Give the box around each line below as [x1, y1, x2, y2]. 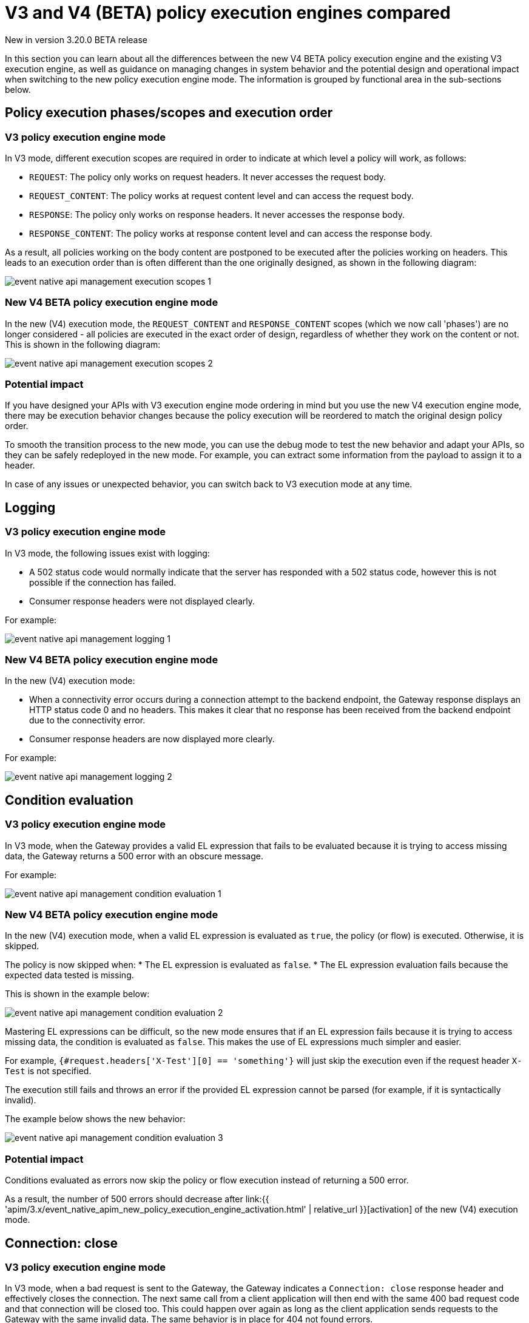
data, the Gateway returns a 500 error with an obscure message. [5, 850, 263, 861]
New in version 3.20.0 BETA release [5, 34, 148, 45]
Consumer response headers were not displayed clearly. [29, 595, 255, 606]
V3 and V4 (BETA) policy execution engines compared [5, 2, 451, 23]
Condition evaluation [5, 792, 133, 808]
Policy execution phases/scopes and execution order [5, 105, 333, 121]
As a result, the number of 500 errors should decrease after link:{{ [5, 1194, 269, 1205]
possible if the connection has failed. [29, 577, 177, 587]
